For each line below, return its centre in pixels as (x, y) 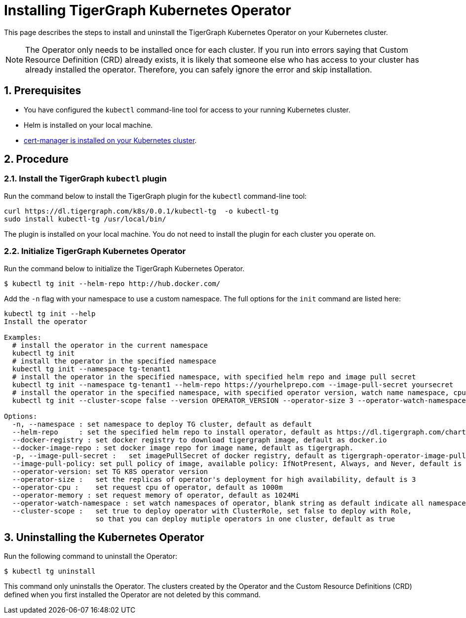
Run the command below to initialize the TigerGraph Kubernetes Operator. (124, 268)
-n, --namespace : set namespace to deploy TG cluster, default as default (162, 424)
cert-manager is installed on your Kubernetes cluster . (110, 140)
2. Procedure (36, 159)
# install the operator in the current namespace (110, 345)
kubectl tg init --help (50, 313)
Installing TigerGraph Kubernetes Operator (148, 10)
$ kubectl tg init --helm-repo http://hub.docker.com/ (112, 283)
